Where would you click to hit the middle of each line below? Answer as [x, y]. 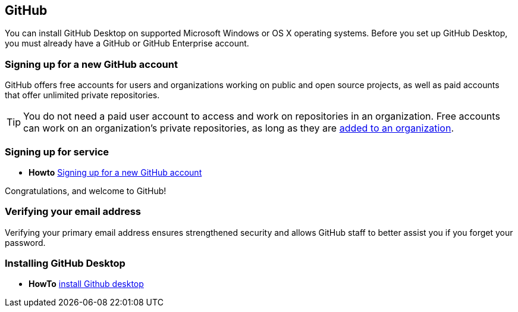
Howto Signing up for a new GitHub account [115, 172]
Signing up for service [57, 152]
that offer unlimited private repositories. [82, 95]
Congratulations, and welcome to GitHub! [86, 191]
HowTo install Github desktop [86, 284]
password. [25, 242]
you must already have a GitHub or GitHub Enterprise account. [127, 43]
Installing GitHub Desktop [65, 263]
